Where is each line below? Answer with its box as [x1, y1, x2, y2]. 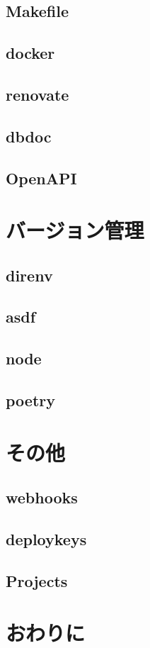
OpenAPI [6, 167, 77, 189]
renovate [6, 83, 69, 105]
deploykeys [6, 527, 87, 549]
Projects [6, 569, 68, 591]
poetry [6, 389, 55, 411]
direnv [6, 264, 53, 286]
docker [6, 42, 55, 64]
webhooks [6, 486, 78, 508]
